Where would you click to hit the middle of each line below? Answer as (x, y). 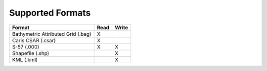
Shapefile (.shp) (31, 53)
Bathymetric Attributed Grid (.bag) (52, 34)
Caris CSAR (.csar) (34, 40)
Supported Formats (50, 13)
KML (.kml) (25, 60)
